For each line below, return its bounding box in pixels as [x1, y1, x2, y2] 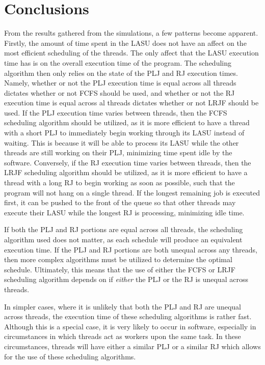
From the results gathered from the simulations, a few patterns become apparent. [4, 27, 258, 38]
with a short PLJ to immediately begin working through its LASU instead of [4, 127, 245, 138]
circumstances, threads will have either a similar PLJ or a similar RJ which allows [4, 341, 261, 351]
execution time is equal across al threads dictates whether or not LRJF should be [4, 97, 259, 108]
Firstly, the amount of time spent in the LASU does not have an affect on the [4, 37, 247, 48]
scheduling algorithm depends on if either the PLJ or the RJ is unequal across [4, 274, 248, 285]
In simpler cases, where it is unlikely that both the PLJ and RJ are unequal [4, 301, 241, 312]
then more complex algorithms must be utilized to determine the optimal [4, 254, 232, 265]
